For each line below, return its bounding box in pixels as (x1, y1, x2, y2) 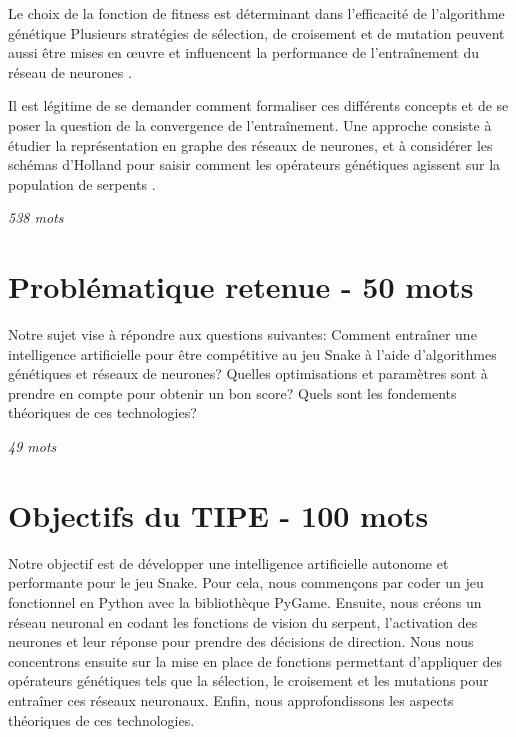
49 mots (8, 436, 57, 457)
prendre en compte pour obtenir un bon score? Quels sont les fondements (8, 382, 457, 403)
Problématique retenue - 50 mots (8, 266, 474, 307)
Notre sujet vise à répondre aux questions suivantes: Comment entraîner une (8, 324, 477, 345)
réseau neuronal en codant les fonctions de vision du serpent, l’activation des (8, 611, 478, 632)
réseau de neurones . (8, 61, 132, 82)
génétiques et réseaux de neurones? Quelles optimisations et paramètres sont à (8, 363, 488, 384)
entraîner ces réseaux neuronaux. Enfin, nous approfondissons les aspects (8, 689, 454, 710)
